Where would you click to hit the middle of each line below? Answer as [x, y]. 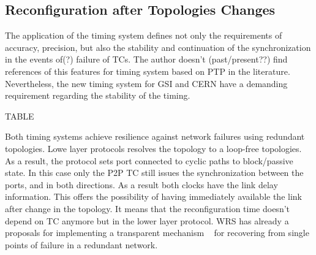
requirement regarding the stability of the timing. [98, 95]
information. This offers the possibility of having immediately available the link [153, 196]
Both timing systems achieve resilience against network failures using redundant [155, 136]
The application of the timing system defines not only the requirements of [144, 35]
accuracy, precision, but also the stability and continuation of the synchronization [158, 47]
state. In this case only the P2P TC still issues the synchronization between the [154, 173]
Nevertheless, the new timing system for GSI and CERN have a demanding [146, 83]
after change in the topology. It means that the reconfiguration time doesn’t [148, 208]
